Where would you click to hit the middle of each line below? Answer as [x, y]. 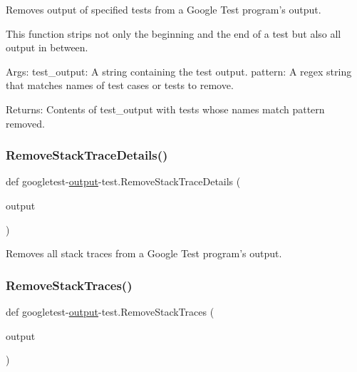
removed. [25, 123]
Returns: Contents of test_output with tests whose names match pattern [165, 109]
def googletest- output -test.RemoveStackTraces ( [110, 311]
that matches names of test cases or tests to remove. [120, 85]
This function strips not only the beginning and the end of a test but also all [174, 33]
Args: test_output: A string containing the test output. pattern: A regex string [179, 71]
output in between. [47, 47]
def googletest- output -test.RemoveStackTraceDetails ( [123, 181]
